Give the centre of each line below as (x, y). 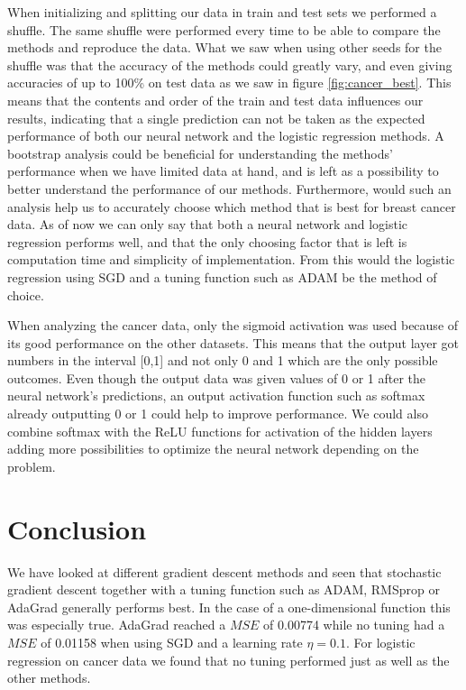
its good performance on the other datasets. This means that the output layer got (233, 342)
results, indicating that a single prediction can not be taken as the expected (216, 118)
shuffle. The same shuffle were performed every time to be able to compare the (224, 29)
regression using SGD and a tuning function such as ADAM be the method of (222, 276)
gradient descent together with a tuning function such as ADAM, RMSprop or (224, 589)
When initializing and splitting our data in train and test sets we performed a (222, 12)
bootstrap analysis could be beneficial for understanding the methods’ (200, 153)
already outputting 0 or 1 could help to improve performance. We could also (218, 414)
